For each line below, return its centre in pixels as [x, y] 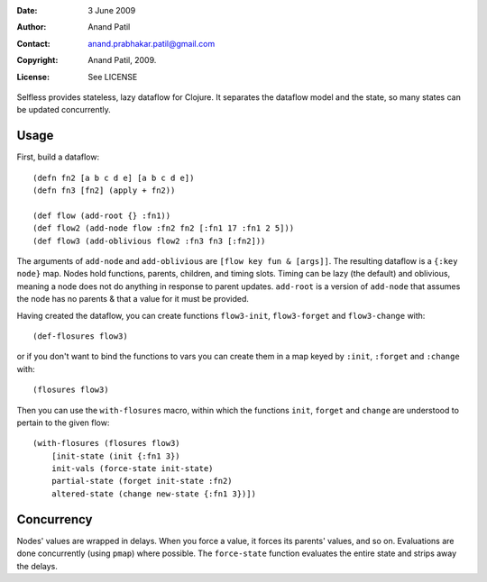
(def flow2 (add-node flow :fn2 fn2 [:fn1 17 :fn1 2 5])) [164, 228]
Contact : [34, 43]
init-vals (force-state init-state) [132, 469]
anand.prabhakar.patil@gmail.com [152, 43]
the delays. [37, 566]
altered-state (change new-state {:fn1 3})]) [154, 494]
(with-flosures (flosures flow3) [106, 443]
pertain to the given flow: [63, 423]
